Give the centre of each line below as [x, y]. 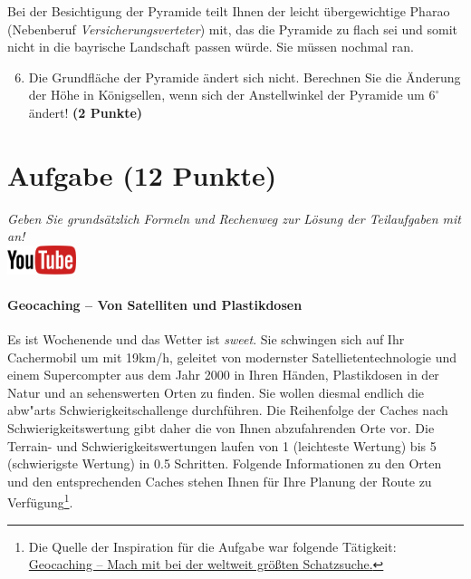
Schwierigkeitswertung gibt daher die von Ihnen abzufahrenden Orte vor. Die [221, 428]
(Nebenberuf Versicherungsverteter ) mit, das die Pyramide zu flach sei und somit [232, 29]
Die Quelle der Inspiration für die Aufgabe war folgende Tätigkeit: [212, 546]
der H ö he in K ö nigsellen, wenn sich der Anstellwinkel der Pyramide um [226, 95]
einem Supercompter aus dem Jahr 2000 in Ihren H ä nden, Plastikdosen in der [223, 375]
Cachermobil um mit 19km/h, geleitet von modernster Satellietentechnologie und [232, 357]
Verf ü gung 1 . [40, 501]
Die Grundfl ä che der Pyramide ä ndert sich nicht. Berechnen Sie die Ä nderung [245, 77]
